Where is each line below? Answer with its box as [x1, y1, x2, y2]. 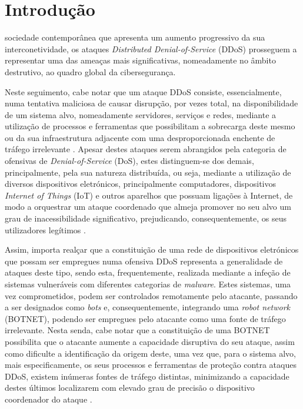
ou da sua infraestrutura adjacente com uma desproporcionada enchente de [5, 131, 275, 143]
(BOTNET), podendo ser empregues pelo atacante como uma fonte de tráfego [5, 312, 286, 324]
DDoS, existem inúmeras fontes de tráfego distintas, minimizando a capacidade [5, 370, 289, 382]
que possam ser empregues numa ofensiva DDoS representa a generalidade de [5, 254, 283, 267]
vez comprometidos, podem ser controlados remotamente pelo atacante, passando [5, 289, 298, 301]
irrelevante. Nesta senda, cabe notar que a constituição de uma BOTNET [5, 324, 270, 336]
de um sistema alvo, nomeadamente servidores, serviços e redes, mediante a [5, 108, 277, 120]
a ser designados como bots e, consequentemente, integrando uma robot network [5, 301, 291, 313]
